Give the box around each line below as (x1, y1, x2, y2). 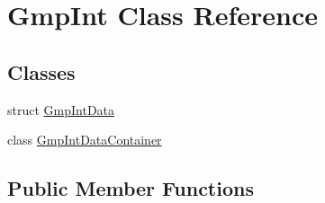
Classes (7, 57, 76, 85)
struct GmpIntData (7, 100, 115, 119)
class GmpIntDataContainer (7, 130, 162, 149)
